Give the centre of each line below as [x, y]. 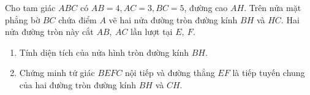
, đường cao [206, 7]
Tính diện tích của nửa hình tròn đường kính [104, 52]
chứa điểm [77, 19]
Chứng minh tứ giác [57, 73]
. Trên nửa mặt [273, 7]
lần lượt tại [152, 32]
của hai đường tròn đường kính [78, 84]
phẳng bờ [23, 19]
